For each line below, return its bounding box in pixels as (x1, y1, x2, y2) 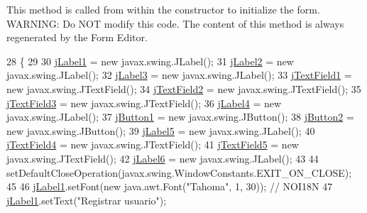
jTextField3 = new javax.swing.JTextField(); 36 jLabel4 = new (6, 95, 282, 110)
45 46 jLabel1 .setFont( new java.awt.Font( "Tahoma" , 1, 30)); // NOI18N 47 (6, 179, 333, 194)
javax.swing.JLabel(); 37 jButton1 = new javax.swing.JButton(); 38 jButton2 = (6, 109, 354, 124)
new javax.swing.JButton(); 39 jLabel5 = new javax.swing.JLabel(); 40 (6, 123, 315, 138)
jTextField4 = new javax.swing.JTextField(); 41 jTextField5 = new (6, 137, 299, 152)
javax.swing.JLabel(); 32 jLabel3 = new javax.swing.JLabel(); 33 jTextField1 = (6, 67, 352, 82)
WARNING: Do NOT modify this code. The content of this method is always (6, 16, 344, 31)
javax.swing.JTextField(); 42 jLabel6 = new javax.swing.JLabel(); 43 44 (6, 151, 319, 165)
